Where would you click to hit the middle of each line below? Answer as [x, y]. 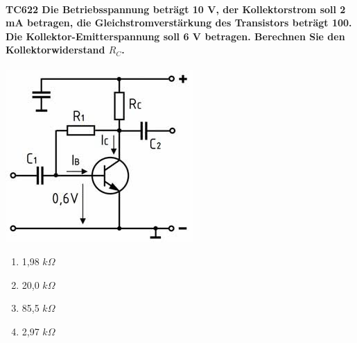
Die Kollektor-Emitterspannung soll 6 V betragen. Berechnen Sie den [175, 36]
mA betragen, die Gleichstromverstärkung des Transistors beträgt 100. [179, 23]
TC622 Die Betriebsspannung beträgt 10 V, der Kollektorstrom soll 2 [176, 9]
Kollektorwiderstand [55, 50]
